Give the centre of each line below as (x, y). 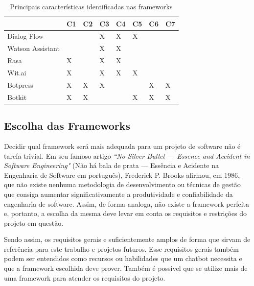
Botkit (17, 97)
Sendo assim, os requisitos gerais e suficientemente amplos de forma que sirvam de (127, 239)
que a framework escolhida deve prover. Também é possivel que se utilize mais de (126, 268)
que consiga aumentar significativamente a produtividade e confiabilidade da (118, 194)
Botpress (20, 84)
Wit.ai (17, 72)
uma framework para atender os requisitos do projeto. (85, 277)
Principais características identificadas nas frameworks (91, 6)
